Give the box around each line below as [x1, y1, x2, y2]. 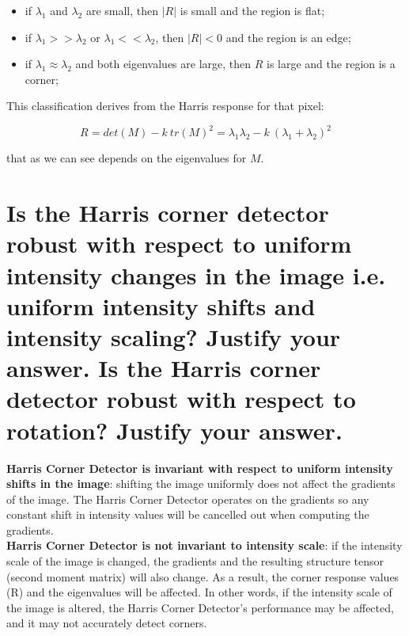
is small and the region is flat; [180, 2, 325, 18]
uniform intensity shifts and [6, 289, 316, 322]
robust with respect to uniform [6, 227, 352, 260]
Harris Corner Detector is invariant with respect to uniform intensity [6, 459, 393, 476]
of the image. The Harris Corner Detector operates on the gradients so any [6, 490, 369, 507]
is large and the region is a [267, 55, 396, 72]
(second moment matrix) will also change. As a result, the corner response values [6, 568, 400, 585]
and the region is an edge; [225, 29, 351, 45]
